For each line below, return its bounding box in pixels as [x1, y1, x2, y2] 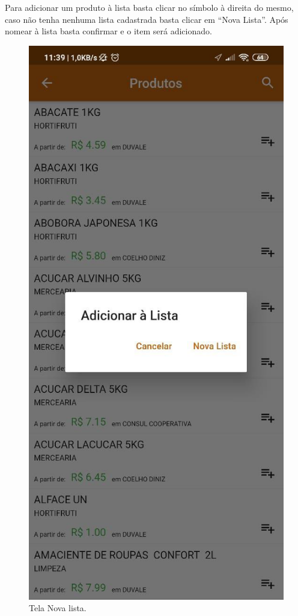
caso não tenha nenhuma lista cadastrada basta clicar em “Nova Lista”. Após [5, 13, 288, 25]
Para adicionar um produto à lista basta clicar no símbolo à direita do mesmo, [5, 1, 294, 13]
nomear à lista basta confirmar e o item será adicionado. [5, 25, 212, 37]
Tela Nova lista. [29, 602, 87, 614]
